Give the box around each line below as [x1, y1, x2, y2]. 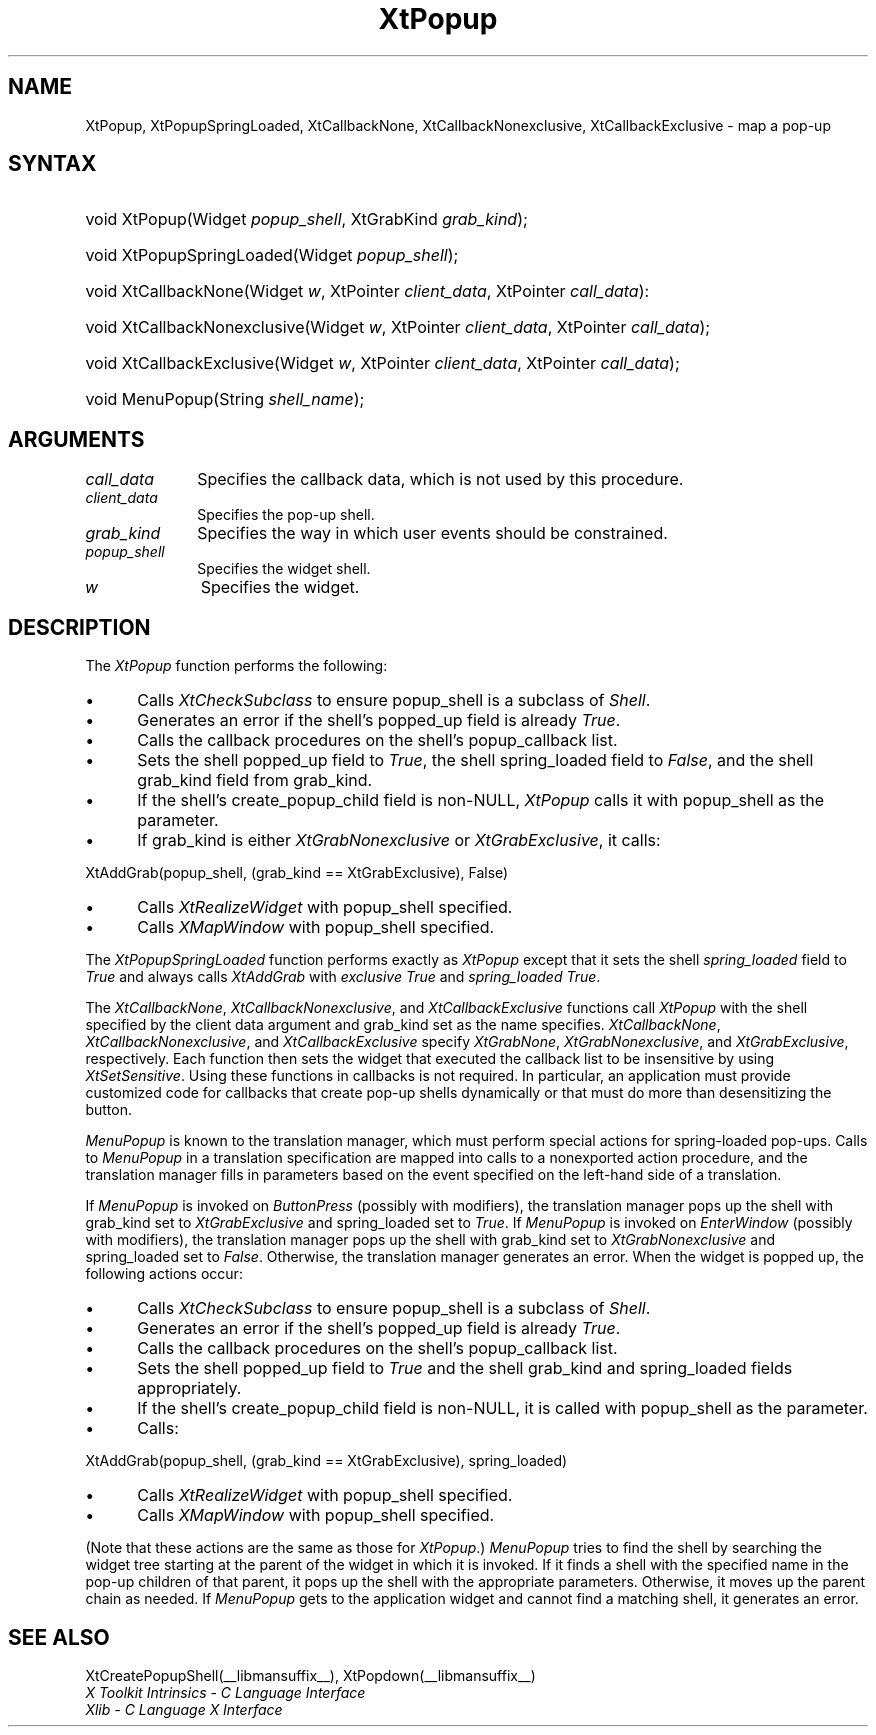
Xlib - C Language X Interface [85, 1700, 283, 1718]
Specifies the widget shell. [197, 560, 371, 578]
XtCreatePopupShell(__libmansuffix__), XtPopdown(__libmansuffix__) [85, 1666, 536, 1684]
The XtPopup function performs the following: [85, 657, 388, 675]
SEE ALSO [8, 1624, 110, 1650]
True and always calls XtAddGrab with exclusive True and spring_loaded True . [85, 968, 601, 986]
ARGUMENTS [8, 426, 145, 452]
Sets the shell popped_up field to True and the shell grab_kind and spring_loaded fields [137, 1358, 793, 1379]
